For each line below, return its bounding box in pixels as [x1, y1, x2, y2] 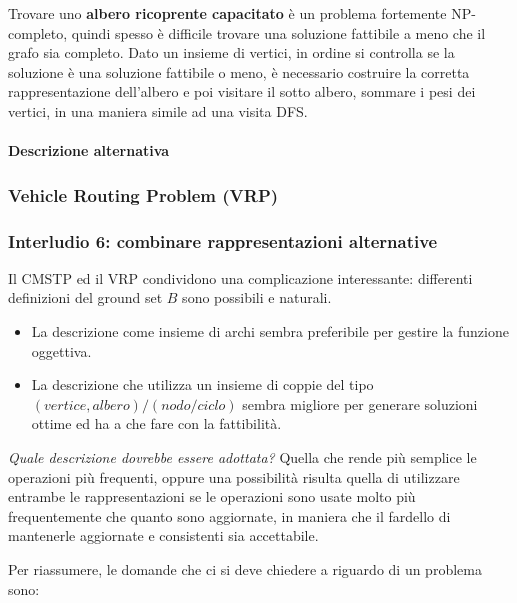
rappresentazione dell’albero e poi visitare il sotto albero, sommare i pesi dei [8, 81, 476, 102]
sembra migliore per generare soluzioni [242, 393, 478, 414]
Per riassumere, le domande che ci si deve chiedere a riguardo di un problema [8, 558, 482, 579]
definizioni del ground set [8, 287, 163, 308]
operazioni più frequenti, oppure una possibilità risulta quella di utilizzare [8, 466, 460, 487]
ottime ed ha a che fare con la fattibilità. [31, 413, 282, 434]
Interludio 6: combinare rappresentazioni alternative [8, 228, 438, 253]
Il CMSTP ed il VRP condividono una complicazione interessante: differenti [8, 267, 473, 288]
